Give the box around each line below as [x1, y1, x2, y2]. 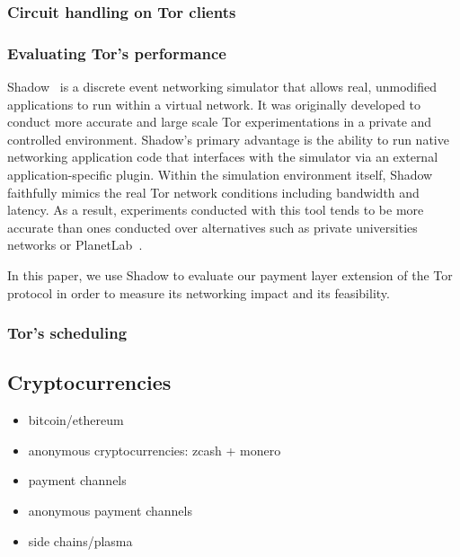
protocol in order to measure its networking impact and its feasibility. [7, 283, 390, 302]
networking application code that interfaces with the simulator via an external [7, 147, 438, 166]
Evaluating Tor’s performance [7, 41, 226, 64]
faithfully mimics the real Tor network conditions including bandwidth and [7, 182, 420, 201]
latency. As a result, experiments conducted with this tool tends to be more [7, 200, 424, 219]
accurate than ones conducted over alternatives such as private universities [7, 217, 418, 236]
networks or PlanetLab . [7, 235, 143, 254]
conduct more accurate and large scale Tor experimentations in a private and [7, 112, 432, 131]
